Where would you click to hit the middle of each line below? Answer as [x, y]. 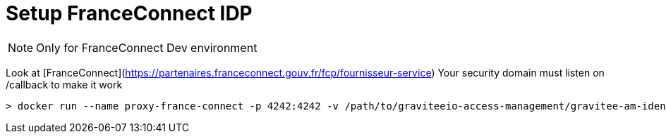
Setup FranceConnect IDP [129, 13]
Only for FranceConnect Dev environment [147, 47]
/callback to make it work [64, 84]
